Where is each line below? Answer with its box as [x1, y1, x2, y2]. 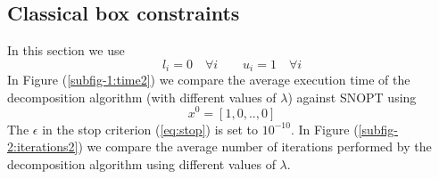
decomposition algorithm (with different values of [7, 87, 277, 106]
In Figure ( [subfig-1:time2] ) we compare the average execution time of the [7, 70, 410, 89]
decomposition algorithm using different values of [7, 154, 276, 173]
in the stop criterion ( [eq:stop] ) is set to [42, 119, 259, 138]
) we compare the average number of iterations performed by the [78, 137, 432, 156]
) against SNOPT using [287, 87, 417, 106]
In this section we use [7, 41, 125, 60]
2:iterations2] [7, 137, 79, 156]
